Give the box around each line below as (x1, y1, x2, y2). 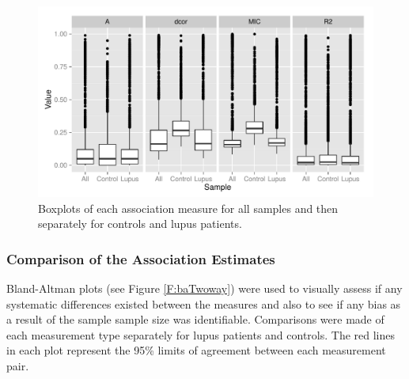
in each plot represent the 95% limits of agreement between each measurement (6, 342, 386, 358)
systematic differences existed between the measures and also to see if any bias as (6, 295, 401, 312)
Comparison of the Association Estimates (6, 248, 275, 268)
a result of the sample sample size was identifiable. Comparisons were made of (6, 311, 384, 328)
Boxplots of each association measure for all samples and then (38, 199, 339, 216)
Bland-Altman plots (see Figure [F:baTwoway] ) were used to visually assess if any (6, 279, 403, 296)
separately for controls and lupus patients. (38, 215, 242, 232)
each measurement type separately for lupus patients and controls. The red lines (6, 326, 396, 343)
